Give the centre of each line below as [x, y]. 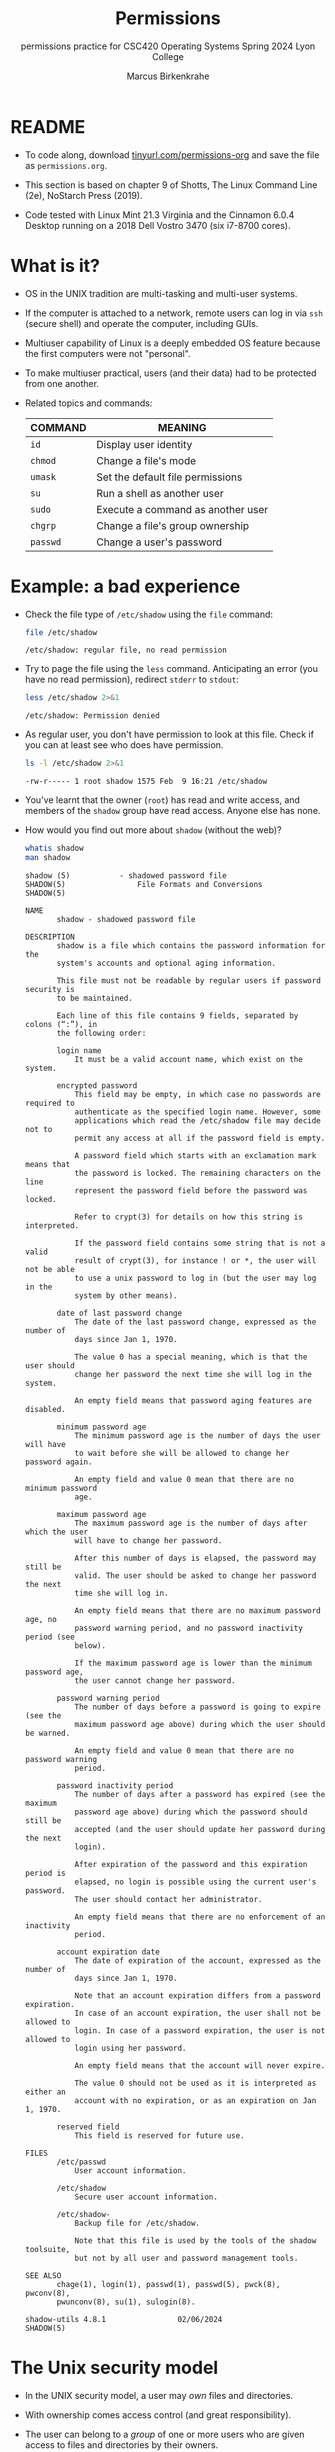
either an [45, 2092]
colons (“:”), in [61, 1024]
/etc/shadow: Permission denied [92, 716]
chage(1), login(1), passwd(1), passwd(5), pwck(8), [168, 2284]
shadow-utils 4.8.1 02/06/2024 [123, 2319]
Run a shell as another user [160, 493]
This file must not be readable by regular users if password [189, 980]
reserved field [88, 2127]
